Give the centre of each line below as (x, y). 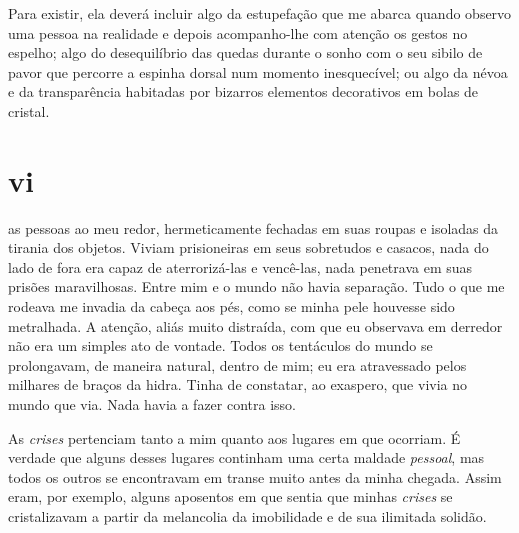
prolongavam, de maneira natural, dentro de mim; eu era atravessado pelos (237, 364)
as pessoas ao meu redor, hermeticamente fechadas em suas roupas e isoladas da (253, 227)
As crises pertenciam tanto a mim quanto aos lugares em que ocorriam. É (234, 437)
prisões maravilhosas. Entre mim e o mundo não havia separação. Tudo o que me (256, 286)
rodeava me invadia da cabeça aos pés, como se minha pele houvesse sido (231, 306)
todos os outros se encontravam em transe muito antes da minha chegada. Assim (255, 476)
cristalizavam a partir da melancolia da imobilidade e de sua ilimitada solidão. (247, 516)
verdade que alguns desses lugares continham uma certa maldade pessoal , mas (246, 457)
